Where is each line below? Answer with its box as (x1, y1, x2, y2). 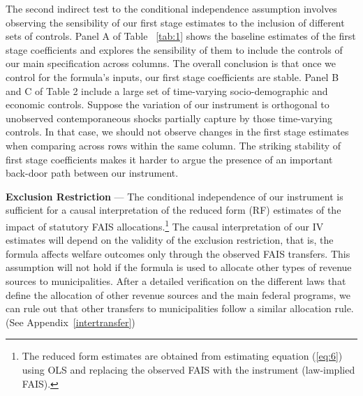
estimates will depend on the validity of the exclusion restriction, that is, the (6, 233, 334, 247)
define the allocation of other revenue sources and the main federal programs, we (6, 287, 350, 302)
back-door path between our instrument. (6, 166, 179, 180)
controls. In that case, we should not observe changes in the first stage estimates (6, 124, 349, 139)
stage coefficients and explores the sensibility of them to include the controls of (6, 42, 343, 57)
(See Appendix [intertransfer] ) (6, 314, 135, 329)
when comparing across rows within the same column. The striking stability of (6, 138, 341, 152)
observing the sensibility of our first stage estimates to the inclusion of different (6, 15, 345, 29)
